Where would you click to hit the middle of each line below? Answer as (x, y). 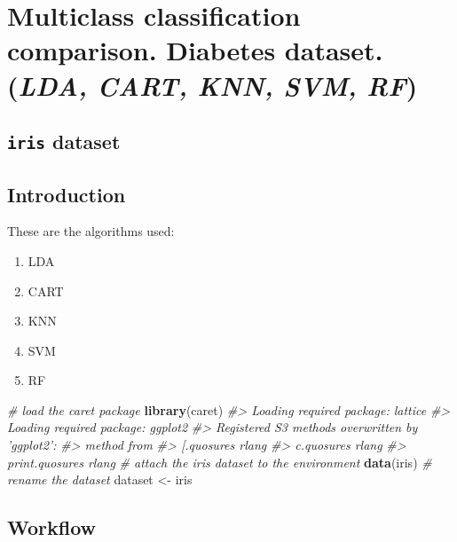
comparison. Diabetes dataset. (195, 50)
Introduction (67, 194)
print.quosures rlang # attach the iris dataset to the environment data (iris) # (220, 462)
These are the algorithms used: (91, 231)
